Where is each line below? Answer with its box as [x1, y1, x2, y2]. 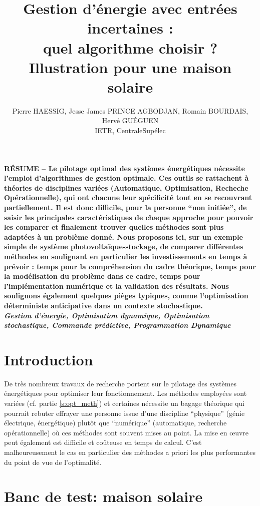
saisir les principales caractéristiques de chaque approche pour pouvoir [4, 212, 253, 222]
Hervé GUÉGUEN [102, 115, 159, 126]
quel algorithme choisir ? [43, 37, 218, 58]
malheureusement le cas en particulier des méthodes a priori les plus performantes [4, 447, 256, 457]
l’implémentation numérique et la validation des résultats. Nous [4, 280, 229, 291]
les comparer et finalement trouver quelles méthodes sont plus [4, 222, 224, 232]
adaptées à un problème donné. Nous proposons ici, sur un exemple [4, 231, 243, 242]
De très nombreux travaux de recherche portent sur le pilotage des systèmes [4, 378, 237, 388]
